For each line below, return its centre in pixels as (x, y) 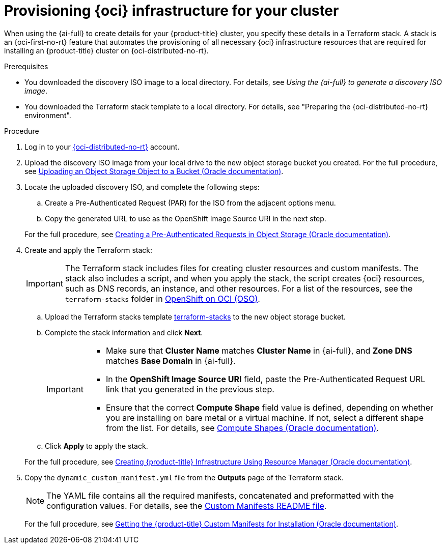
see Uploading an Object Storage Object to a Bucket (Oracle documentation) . (154, 171)
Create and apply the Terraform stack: (89, 250)
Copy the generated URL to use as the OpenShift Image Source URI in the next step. (186, 218)
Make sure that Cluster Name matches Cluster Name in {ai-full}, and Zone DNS (259, 350)
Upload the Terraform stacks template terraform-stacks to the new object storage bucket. (195, 316)
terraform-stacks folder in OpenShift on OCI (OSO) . (162, 298)
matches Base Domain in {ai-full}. (171, 360)
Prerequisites (26, 66)
